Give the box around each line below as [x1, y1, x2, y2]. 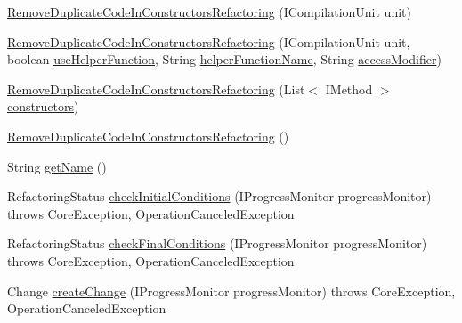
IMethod [325, 79, 373, 98]
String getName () [7, 157, 107, 175]
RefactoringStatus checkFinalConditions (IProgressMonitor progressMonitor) [7, 234, 427, 253]
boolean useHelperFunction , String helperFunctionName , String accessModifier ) [7, 50, 442, 69]
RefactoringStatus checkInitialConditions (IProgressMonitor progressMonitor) [7, 187, 432, 206]
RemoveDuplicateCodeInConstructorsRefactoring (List [7, 79, 305, 98]
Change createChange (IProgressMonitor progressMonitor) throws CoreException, [7, 281, 456, 300]
